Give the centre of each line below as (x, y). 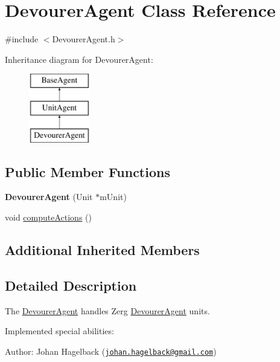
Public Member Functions (87, 171)
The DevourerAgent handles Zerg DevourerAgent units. (107, 310)
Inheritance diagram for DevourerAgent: (79, 59)
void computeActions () (48, 217)
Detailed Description (71, 285)
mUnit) (113, 197)
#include (22, 39)
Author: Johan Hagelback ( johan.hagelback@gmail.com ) (111, 351)
